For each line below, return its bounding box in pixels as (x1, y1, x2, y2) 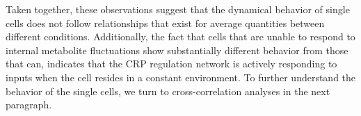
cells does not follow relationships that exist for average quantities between (6, 15, 325, 30)
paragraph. (6, 97, 52, 112)
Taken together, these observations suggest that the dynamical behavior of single (6, 2, 350, 16)
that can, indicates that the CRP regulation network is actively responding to (6, 56, 337, 71)
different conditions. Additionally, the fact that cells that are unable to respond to (6, 29, 355, 44)
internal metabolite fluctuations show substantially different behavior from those (6, 42, 348, 57)
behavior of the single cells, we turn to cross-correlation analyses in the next (6, 83, 330, 98)
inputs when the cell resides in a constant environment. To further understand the (6, 69, 356, 84)
